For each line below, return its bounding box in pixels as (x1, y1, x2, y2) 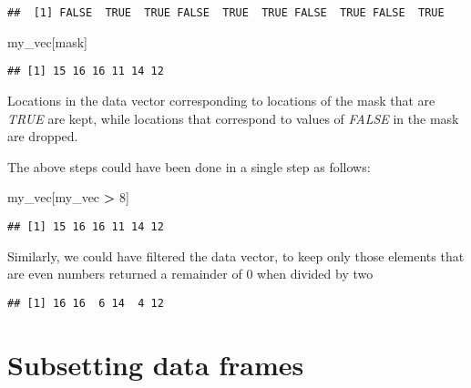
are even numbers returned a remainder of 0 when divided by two (7, 264, 374, 283)
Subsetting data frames (7, 345, 304, 383)
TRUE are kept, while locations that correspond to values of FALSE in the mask (7, 108, 459, 128)
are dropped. (7, 127, 78, 146)
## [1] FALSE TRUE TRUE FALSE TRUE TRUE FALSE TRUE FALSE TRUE (7, 6, 445, 19)
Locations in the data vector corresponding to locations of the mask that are (7, 90, 435, 109)
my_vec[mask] (7, 32, 87, 51)
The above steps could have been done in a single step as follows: (7, 157, 371, 176)
